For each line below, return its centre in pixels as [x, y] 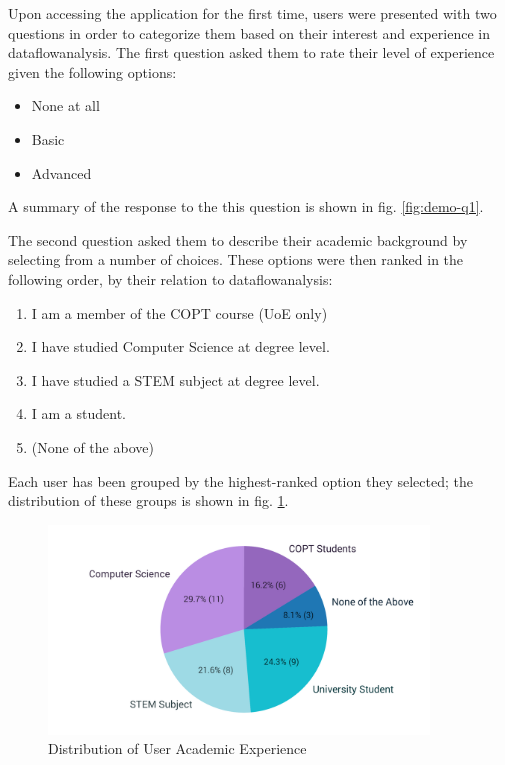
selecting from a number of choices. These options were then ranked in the [236, 259]
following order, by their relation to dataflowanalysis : [170, 278]
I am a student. [78, 413]
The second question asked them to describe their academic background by [238, 239]
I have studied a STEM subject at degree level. [175, 379]
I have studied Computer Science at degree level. [180, 346]
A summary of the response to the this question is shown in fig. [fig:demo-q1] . [246, 206]
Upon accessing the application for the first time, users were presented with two [252, 13]
